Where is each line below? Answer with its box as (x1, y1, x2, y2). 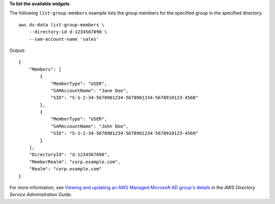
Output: (9, 47, 25, 53)
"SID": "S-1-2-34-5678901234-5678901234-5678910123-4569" (50, 130, 199, 136)
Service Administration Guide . (9, 191, 72, 198)
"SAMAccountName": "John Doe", (50, 123, 129, 129)
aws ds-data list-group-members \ (18, 22, 104, 27)
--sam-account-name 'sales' (29, 36, 99, 42)
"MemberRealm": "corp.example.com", (29, 159, 121, 165)
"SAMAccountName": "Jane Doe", (50, 88, 129, 94)
